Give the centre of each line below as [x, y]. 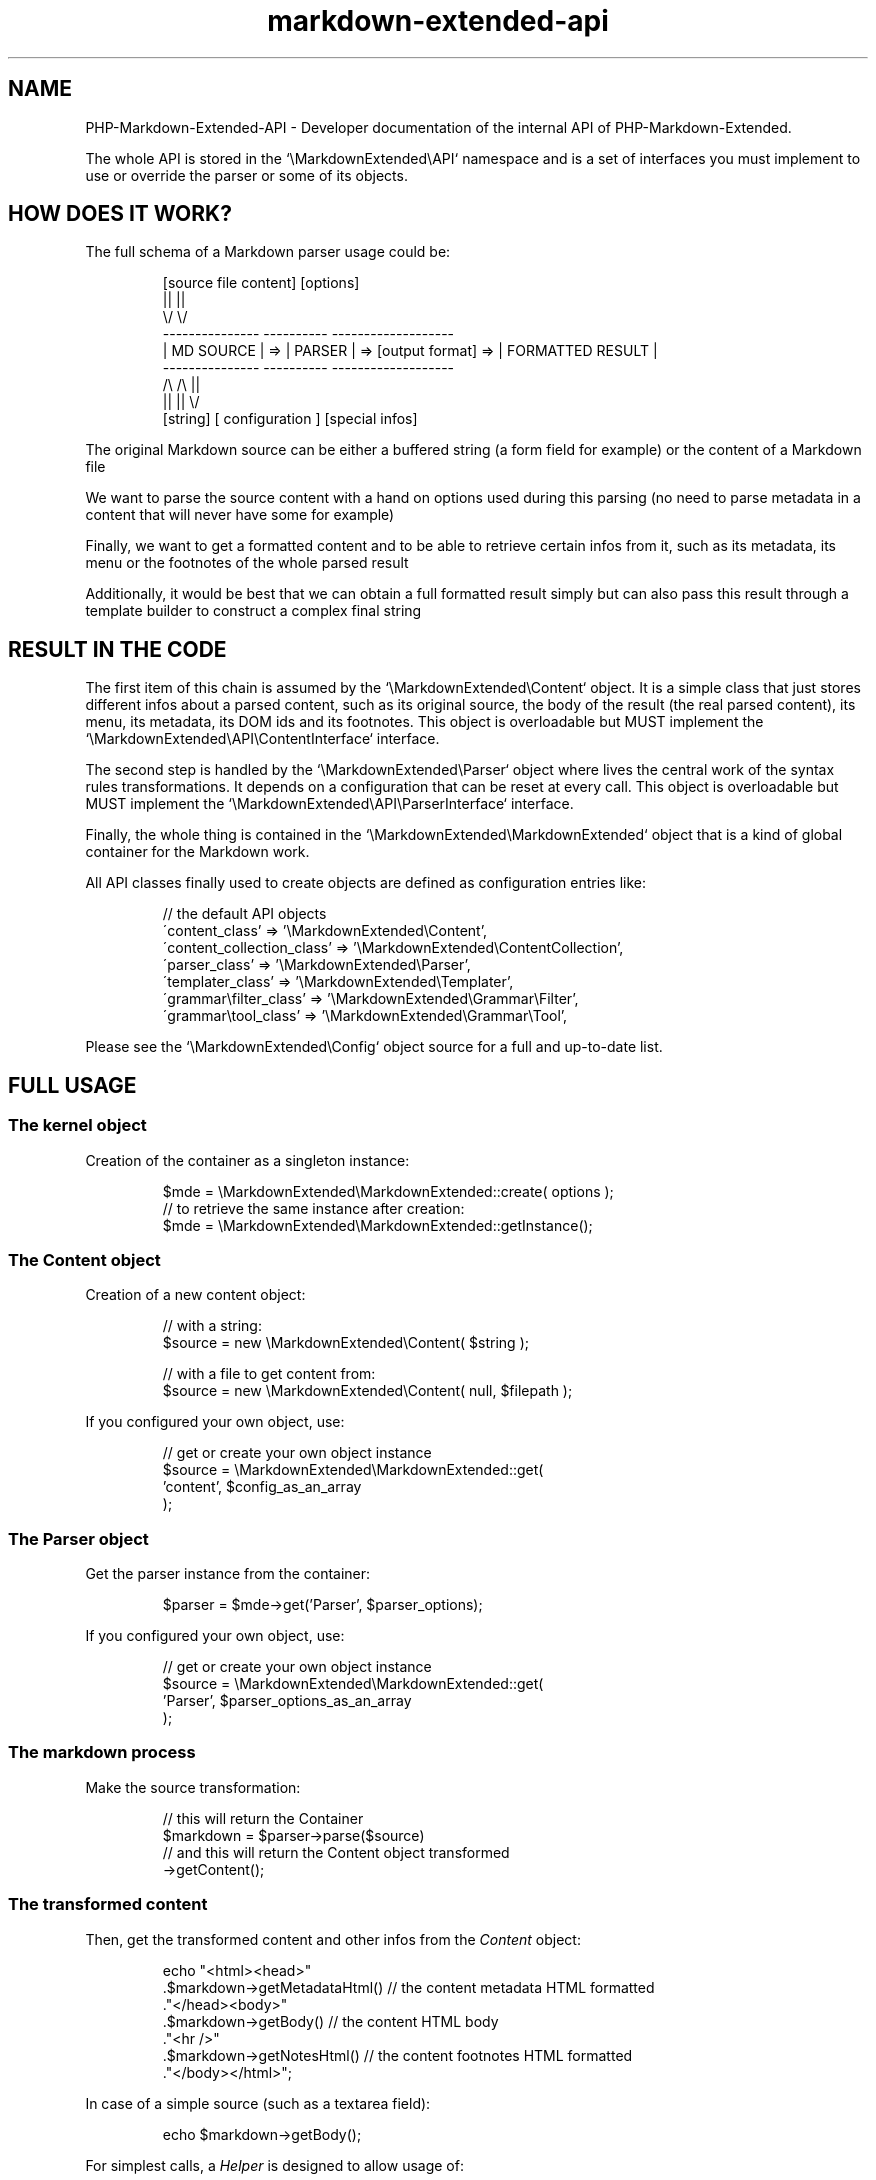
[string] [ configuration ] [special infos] [290, 419]
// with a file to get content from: [269, 1374]
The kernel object [77, 1125]
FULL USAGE [72, 1085]
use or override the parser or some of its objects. [246, 175]
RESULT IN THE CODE [117, 649]
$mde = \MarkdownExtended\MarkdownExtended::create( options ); [388, 1191]
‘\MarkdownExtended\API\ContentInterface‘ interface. [262, 739]
